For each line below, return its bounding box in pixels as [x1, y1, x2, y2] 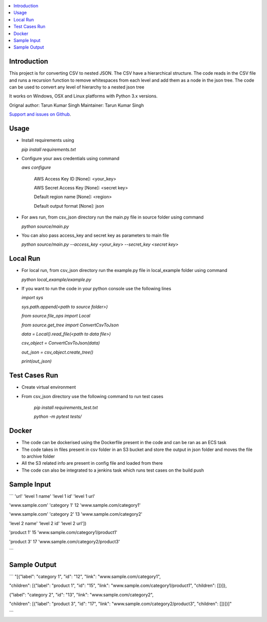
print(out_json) [21, 358, 52, 364]
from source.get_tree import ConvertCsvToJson [21, 322, 119, 328]
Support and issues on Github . [9, 111, 71, 117]
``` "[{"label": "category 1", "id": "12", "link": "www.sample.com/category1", [9, 574, 161, 579]
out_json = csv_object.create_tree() [21, 349, 93, 355]
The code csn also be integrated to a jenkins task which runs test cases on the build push [21, 467, 204, 473]
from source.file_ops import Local [21, 313, 90, 319]
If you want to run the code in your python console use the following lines [21, 286, 172, 292]
